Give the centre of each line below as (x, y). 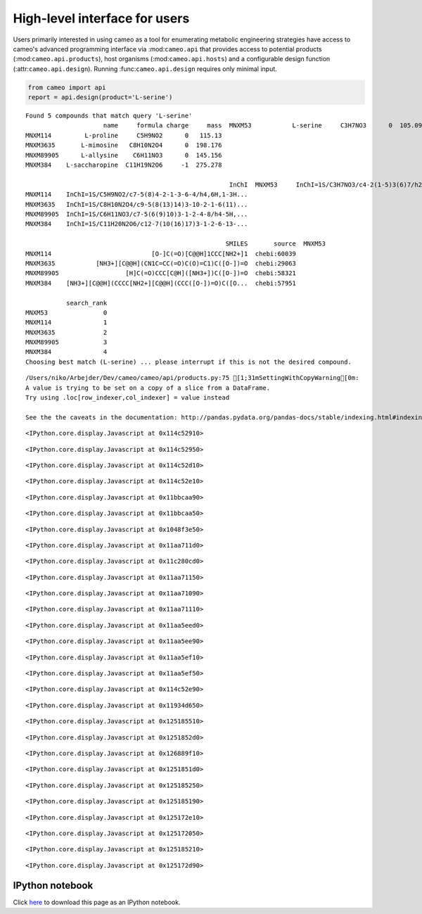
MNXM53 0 (66, 312)
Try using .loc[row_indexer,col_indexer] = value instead (128, 398)
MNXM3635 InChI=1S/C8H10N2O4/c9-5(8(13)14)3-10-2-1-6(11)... (137, 204)
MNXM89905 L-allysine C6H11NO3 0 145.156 (124, 155)
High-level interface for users (101, 18)
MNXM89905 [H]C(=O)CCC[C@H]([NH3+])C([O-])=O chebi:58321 (161, 273)
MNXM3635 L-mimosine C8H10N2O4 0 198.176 (124, 145)
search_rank (87, 303)
